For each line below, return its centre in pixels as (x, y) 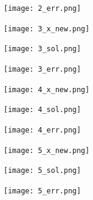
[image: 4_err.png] (42, 130)
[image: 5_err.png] (42, 191)
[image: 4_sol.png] (42, 110)
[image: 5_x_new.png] (47, 150)
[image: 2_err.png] (42, 8)
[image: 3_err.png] (42, 69)
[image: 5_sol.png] (42, 171)
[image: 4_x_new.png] (47, 89)
